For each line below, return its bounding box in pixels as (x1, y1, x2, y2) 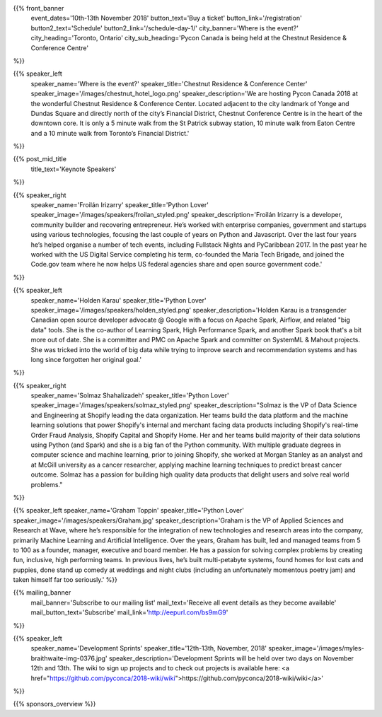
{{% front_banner (13, 4, 64, 12)
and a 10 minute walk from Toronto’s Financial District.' (30, 129, 190, 137)
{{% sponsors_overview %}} (13, 700, 96, 709)
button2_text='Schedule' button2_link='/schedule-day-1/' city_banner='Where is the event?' (30, 23, 299, 32)
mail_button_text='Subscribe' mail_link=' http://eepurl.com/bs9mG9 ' (30, 608, 228, 617)
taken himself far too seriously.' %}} (13, 576, 118, 584)
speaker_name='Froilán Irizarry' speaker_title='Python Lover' (30, 201, 209, 209)
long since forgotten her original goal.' (30, 355, 142, 363)
